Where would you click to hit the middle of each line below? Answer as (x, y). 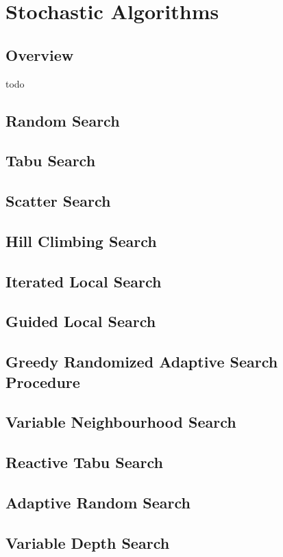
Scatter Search (58, 201)
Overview (40, 54)
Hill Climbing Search (81, 241)
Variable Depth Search (88, 542)
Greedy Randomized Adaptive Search (142, 362)
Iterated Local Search (84, 281)
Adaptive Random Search (98, 502)
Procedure (43, 381)
